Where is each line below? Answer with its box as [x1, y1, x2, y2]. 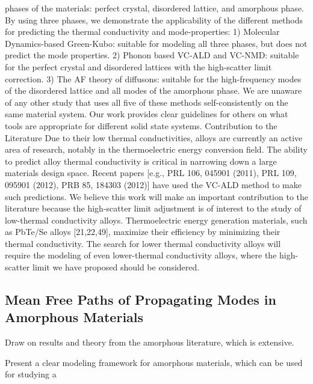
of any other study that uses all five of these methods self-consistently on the [5, 96, 288, 108]
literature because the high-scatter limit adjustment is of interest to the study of [5, 202, 302, 215]
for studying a [5, 368, 57, 380]
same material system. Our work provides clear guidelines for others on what [5, 108, 288, 120]
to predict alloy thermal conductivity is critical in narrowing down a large [5, 154, 277, 167]
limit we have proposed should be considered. [32, 261, 200, 273]
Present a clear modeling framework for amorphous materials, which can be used [5, 356, 303, 368]
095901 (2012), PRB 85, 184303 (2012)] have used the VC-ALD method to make [5, 178, 302, 190]
